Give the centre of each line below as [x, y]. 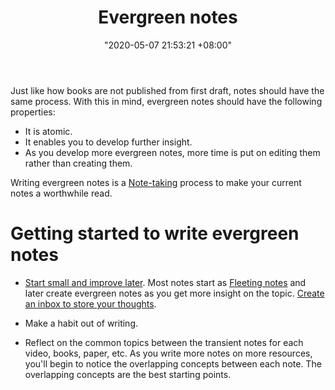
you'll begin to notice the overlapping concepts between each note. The [173, 363]
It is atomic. [48, 131]
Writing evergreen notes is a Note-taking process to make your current [156, 182]
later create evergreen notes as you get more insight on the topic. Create [174, 293]
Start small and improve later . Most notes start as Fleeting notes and [165, 282]
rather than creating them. [78, 163]
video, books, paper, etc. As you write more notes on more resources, [168, 353]
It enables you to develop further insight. [108, 142]
